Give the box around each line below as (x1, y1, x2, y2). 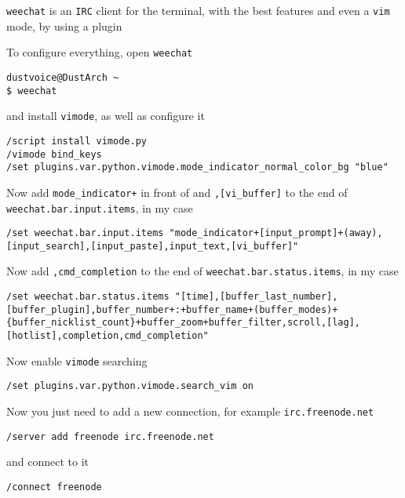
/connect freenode (6, 481, 102, 493)
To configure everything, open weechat (6, 44, 193, 60)
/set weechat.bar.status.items (6, 291, 170, 303)
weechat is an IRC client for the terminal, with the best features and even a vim (6, 2, 390, 18)
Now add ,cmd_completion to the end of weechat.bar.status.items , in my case (6, 263, 399, 279)
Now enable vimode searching (6, 352, 148, 369)
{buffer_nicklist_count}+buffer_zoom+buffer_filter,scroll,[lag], (6, 317, 361, 329)
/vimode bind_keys (6, 148, 102, 160)
